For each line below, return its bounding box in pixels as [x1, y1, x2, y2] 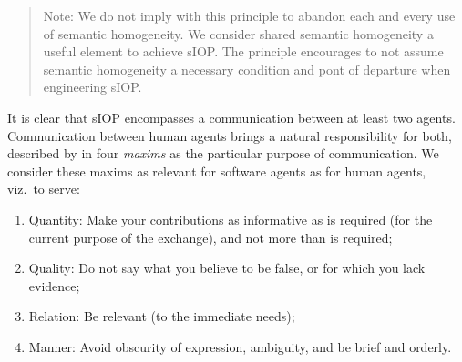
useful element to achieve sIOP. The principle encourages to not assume [43, 42, 444, 61]
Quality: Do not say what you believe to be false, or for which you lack [28, 258, 426, 277]
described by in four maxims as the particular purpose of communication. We [7, 144, 439, 163]
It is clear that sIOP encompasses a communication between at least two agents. [7, 107, 456, 126]
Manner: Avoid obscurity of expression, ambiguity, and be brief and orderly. [28, 337, 452, 356]
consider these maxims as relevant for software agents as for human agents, [7, 161, 426, 180]
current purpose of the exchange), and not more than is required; [28, 227, 393, 246]
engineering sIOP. [43, 77, 142, 96]
